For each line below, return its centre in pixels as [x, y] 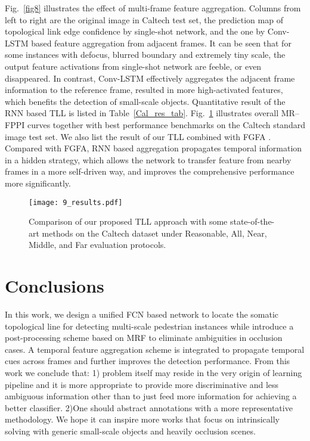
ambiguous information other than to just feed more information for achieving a [151, 396]
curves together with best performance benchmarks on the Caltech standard [166, 124]
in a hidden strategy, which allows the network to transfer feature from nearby [148, 159]
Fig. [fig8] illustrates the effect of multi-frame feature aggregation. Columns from [153, 8]
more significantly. [38, 183]
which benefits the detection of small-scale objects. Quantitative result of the [145, 101]
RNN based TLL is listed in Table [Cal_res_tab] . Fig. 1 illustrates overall [142, 113]
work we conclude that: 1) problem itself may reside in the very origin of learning [154, 373]
